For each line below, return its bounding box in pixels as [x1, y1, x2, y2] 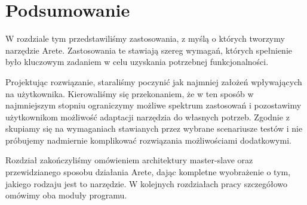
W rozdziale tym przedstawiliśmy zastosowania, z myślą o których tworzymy [5, 32, 285, 45]
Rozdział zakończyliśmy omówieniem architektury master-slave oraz [5, 154, 253, 166]
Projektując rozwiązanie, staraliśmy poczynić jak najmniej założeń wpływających [5, 75, 302, 88]
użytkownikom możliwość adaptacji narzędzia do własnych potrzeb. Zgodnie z [5, 110, 290, 123]
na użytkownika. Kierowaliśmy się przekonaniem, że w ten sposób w [5, 87, 254, 100]
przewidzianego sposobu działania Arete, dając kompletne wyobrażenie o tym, [5, 166, 291, 178]
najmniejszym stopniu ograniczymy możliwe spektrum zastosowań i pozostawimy [5, 99, 302, 111]
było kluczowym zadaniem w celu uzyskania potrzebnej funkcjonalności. [5, 55, 269, 68]
